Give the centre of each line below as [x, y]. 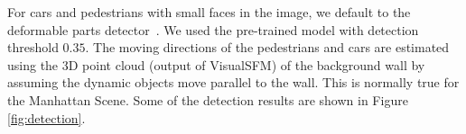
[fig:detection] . [47, 117]
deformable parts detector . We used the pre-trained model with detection [213, 29]
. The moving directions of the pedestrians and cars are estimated [267, 47]
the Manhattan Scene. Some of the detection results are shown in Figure [208, 99]
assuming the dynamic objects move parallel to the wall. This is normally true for [233, 82]
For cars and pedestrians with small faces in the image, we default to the [209, 12]
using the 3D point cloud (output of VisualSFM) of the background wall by [216, 64]
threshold [33, 47]
